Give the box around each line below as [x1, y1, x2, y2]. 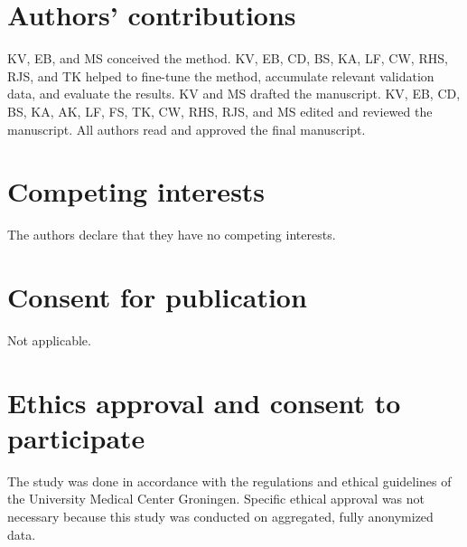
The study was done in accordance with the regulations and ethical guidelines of [7, 471, 452, 490]
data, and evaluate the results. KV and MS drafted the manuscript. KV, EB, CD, [7, 84, 461, 103]
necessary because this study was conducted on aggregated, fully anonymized [7, 507, 434, 526]
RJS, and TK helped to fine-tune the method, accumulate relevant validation [7, 66, 434, 85]
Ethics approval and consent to [7, 383, 401, 420]
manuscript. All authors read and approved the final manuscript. [7, 119, 366, 138]
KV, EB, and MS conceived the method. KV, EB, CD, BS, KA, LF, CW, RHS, [7, 49, 448, 68]
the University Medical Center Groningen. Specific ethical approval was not [7, 489, 425, 508]
